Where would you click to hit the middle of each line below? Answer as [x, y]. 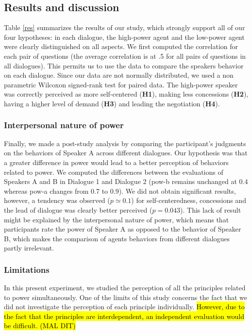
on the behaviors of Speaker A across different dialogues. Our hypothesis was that [126, 153]
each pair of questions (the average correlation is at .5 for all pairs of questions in [125, 56]
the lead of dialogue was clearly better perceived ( [78, 209]
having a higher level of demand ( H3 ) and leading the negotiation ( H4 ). [112, 103]
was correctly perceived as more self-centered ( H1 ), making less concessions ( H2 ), [126, 94]
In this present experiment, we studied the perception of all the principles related [125, 288]
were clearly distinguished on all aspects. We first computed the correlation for [121, 46]
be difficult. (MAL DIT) [40, 326]
